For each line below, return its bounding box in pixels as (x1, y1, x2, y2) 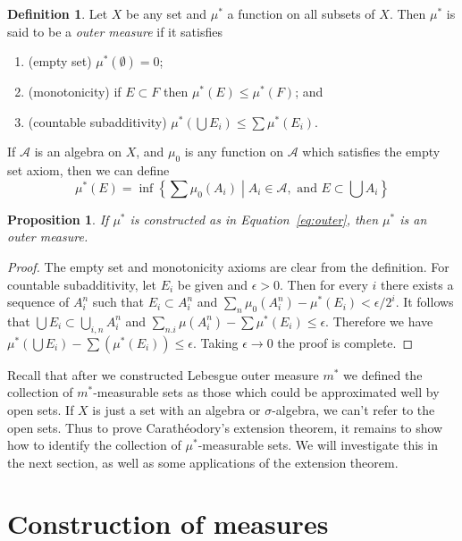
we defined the (343, 365, 423, 384)
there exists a (381, 275, 454, 293)
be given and (177, 275, 248, 293)
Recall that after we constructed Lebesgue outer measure (7, 365, 319, 384)
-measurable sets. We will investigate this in (197, 435, 438, 454)
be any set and (126, 4, 207, 22)
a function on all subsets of (227, 4, 375, 22)
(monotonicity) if (28, 82, 122, 101)
